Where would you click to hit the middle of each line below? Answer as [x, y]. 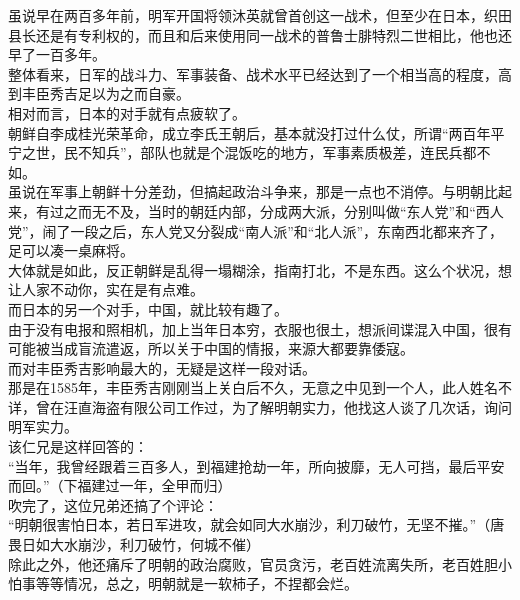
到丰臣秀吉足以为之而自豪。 [99, 93]
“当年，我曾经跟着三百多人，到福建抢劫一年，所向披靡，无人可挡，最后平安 [256, 465]
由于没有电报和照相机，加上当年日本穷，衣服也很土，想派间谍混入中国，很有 [260, 328]
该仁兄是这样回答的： [78, 446]
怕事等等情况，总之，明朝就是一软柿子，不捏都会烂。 [183, 583]
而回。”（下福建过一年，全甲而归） [120, 485]
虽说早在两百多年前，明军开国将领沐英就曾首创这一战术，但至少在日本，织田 [260, 15]
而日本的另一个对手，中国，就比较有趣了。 [148, 308]
